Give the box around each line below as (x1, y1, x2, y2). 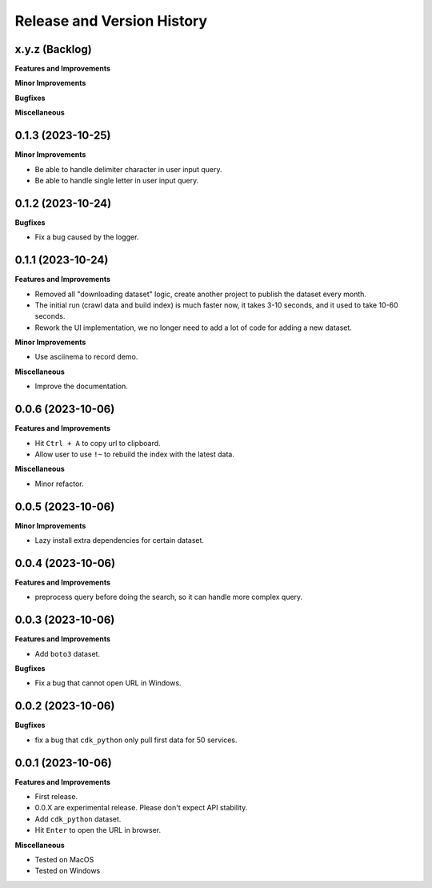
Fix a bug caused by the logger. (34, 232, 139, 242)
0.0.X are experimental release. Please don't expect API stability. (34, 803, 248, 813)
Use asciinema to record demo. (34, 352, 138, 362)
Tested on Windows (34, 866, 101, 876)
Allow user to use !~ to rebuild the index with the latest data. (34, 449, 235, 459)
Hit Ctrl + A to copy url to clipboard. (34, 438, 161, 448)
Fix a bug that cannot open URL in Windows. (34, 678, 182, 688)
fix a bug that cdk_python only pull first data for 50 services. (34, 735, 238, 745)
